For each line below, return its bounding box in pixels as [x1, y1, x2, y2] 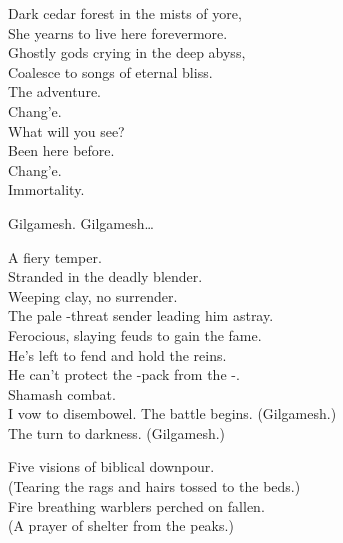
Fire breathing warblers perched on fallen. [8, 495, 265, 516]
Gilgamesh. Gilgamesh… [8, 212, 154, 233]
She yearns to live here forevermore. [8, 22, 228, 43]
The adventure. [8, 81, 101, 102]
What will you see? [8, 120, 125, 141]
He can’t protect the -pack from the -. [8, 364, 240, 385]
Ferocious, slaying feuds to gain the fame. [8, 324, 262, 345]
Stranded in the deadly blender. [8, 266, 203, 287]
